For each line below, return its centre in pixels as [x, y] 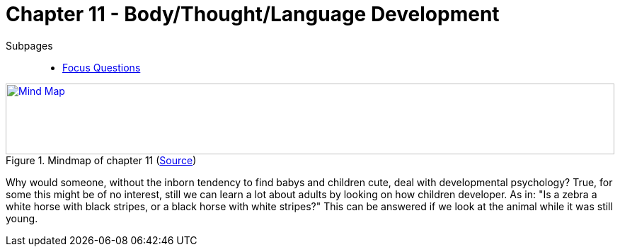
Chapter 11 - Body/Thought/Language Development [253, 14]
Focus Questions [102, 67]
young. [22, 218]
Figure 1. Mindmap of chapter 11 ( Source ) [101, 160]
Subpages [29, 45]
